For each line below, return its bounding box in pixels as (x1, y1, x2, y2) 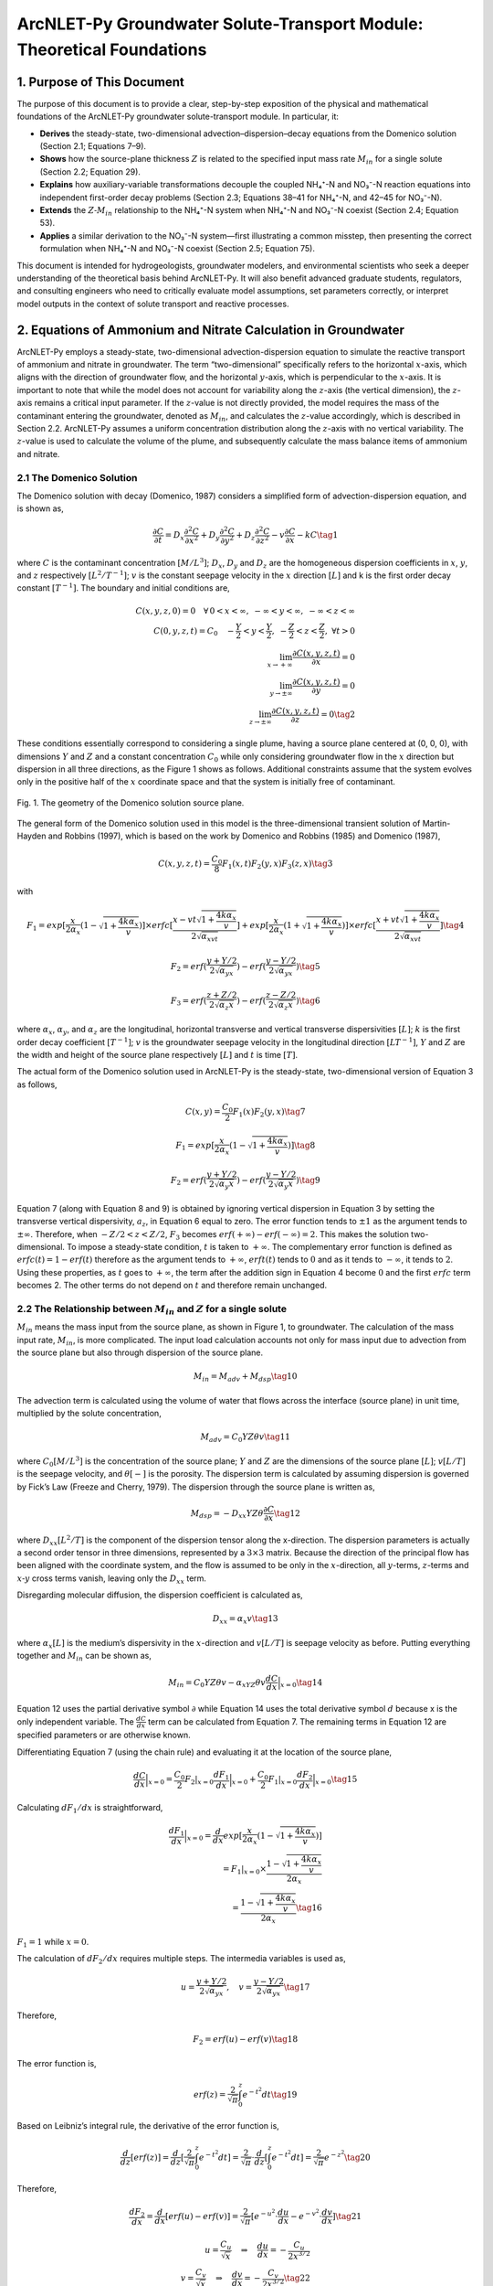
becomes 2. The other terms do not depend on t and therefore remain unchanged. (16, 1280, 328, 1291)
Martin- (422, 818, 451, 829)
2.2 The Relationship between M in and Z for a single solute (16, 1302, 288, 1317)
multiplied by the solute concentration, (16, 1408, 162, 1419)
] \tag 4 (439, 920, 465, 931)
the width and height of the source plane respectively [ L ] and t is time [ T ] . (16, 1049, 299, 1060)
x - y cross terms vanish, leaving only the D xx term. (16, 1573, 207, 1586)
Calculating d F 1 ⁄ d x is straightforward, (16, 1801, 163, 1815)
